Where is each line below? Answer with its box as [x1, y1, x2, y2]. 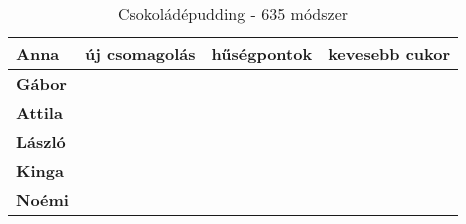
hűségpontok [211, 42, 313, 65]
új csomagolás [84, 42, 196, 65]
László [16, 130, 66, 153]
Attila [16, 101, 63, 124]
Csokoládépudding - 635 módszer [118, 2, 349, 25]
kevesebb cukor [328, 42, 451, 65]
